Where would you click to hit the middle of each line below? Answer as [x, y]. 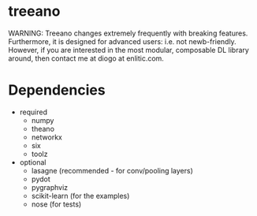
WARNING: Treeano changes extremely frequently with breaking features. [128, 33]
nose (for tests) [56, 204]
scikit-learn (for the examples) [80, 196]
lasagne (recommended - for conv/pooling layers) [112, 170]
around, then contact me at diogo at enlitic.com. [86, 58]
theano [43, 128]
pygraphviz [50, 187]
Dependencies [57, 90]
